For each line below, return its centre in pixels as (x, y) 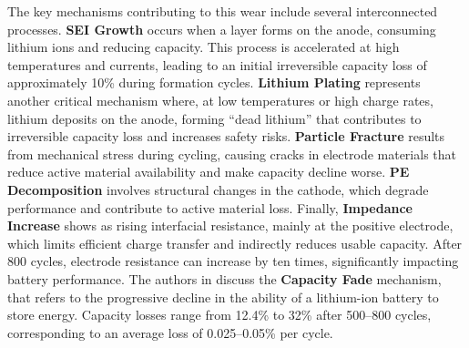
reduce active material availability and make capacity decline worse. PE (209, 172)
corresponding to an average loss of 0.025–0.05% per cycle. (170, 332)
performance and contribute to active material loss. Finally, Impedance (210, 207)
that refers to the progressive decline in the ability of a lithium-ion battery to (223, 297)
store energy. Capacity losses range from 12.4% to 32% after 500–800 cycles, (219, 315)
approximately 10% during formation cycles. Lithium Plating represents (214, 82)
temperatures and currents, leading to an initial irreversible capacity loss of (217, 64)
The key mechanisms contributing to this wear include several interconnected (223, 11)
